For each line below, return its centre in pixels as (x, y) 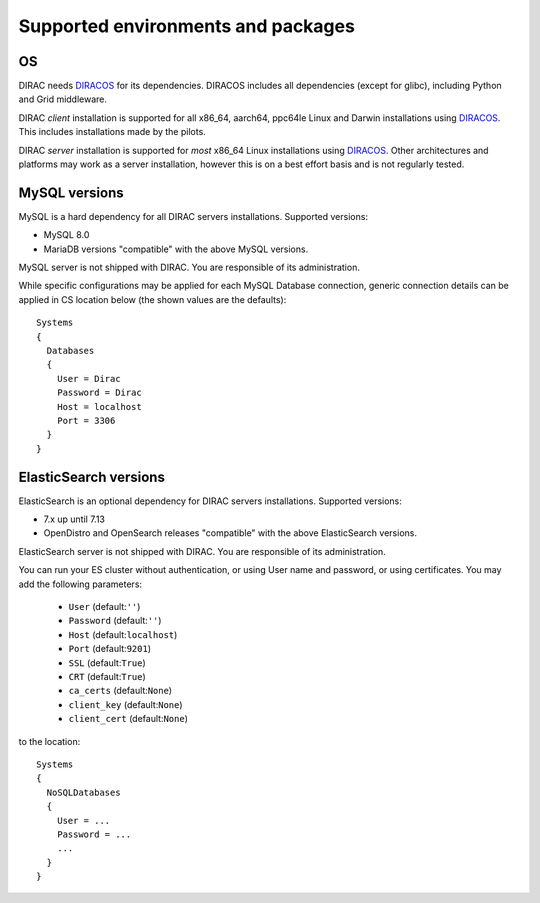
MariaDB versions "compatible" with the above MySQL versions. (176, 249)
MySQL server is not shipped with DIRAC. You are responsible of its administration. (189, 267)
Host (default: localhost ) (123, 634)
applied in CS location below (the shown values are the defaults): (152, 299)
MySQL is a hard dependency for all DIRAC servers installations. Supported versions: (193, 216)
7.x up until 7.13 (74, 519)
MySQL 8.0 (66, 235)
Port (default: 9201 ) (110, 649)
